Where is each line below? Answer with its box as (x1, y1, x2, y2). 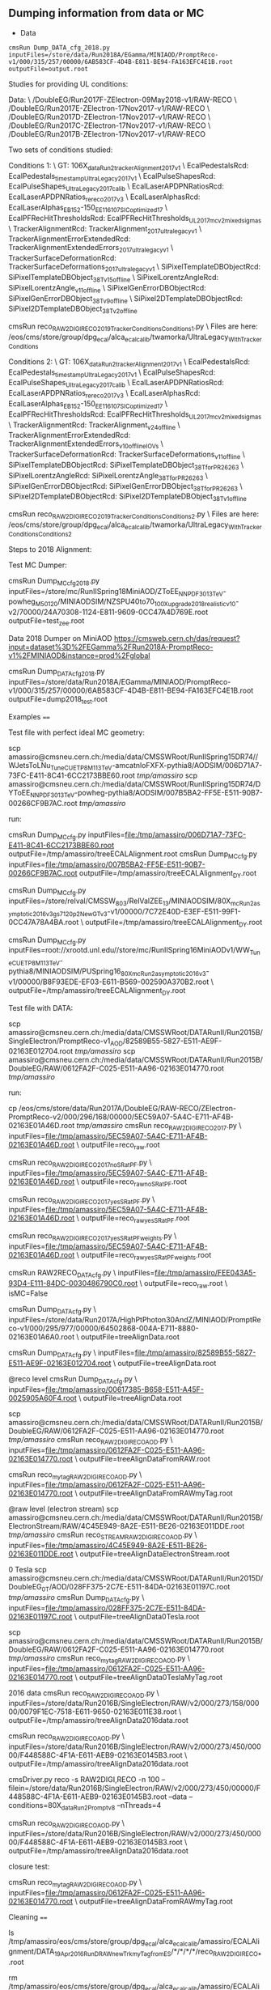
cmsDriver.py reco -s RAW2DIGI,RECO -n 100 (8, 1775, 160, 1784)
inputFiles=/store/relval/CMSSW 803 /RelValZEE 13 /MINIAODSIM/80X (8, 896, 231, 908)
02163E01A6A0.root (8, 1332, 75, 1342)
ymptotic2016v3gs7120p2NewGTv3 (8, 910, 108, 918)
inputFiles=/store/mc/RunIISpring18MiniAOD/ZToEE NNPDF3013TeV (8, 586, 224, 598)
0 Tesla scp (8, 1565, 47, 1575)
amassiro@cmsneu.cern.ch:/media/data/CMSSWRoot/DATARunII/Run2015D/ (8, 1573, 264, 1583)
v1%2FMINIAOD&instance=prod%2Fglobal (8, 651, 150, 660)
